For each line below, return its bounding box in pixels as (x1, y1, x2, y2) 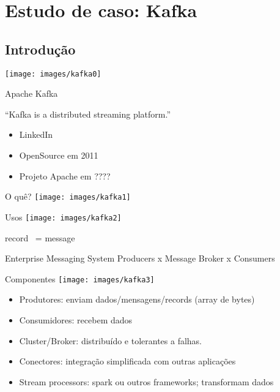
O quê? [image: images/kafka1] (5, 190, 131, 203)
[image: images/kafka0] (5, 69, 101, 78)
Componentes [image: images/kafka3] (5, 272, 155, 285)
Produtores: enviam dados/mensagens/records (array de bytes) (19, 293, 255, 306)
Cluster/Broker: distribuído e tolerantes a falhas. (19, 334, 202, 347)
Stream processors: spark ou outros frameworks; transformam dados (19, 375, 274, 388)
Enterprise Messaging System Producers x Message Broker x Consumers (5, 252, 275, 265)
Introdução (5, 39, 76, 58)
